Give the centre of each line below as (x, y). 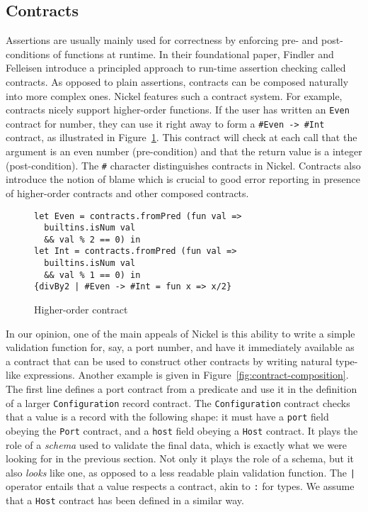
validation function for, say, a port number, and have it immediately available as (180, 347)
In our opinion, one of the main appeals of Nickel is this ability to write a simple (180, 333)
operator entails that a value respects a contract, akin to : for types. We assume (180, 486)
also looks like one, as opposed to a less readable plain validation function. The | (180, 472)
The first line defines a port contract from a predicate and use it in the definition (182, 389)
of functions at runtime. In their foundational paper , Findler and (193, 54)
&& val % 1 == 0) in (92, 275)
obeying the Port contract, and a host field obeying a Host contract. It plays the (182, 430)
